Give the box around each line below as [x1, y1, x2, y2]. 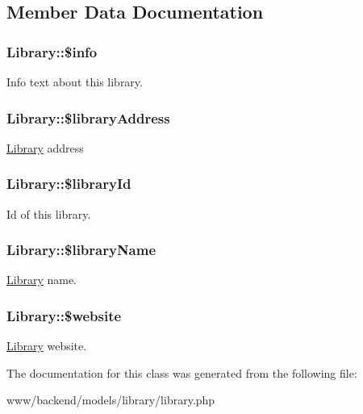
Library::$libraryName [6, 240, 156, 260]
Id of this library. [6, 205, 91, 222]
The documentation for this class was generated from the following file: [6, 364, 357, 381]
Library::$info [6, 41, 98, 61]
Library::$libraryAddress [6, 107, 170, 128]
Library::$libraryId [6, 174, 131, 194]
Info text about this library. [6, 73, 143, 90]
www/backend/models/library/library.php [6, 391, 215, 408]
